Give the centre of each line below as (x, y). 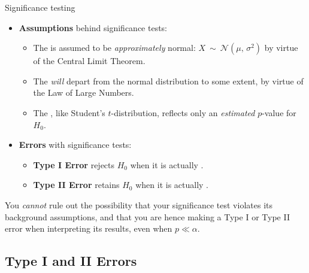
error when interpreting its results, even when (89, 228)
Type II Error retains (76, 185)
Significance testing (40, 7)
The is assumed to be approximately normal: (114, 48)
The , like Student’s (69, 112)
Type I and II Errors (71, 261)
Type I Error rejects (74, 164)
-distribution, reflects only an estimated (183, 112)
